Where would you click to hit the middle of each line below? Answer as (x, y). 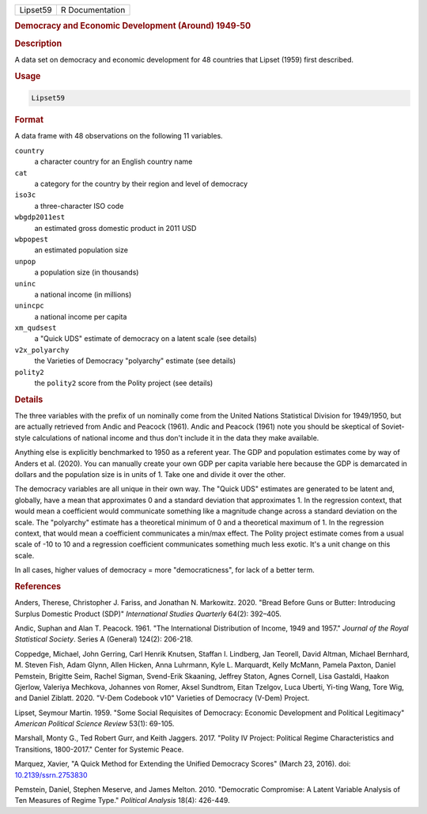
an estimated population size (81, 250)
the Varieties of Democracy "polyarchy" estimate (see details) (135, 361)
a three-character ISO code (79, 206)
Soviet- (393, 426)
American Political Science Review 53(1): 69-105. (94, 724)
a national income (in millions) (83, 294)
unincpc (30, 306)
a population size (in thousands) (87, 272)
